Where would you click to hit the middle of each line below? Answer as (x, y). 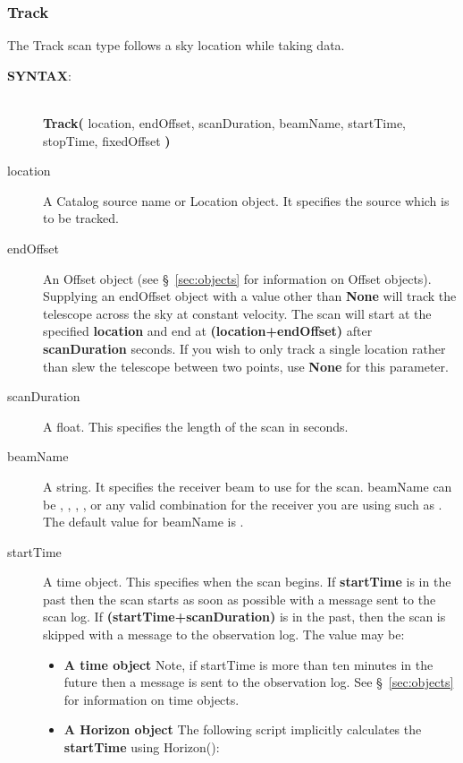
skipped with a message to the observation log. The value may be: (224, 634)
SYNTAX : (39, 75)
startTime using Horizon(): (142, 747)
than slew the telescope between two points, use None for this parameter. (246, 366)
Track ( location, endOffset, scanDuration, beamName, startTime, (225, 123)
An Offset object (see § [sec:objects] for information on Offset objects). (237, 278)
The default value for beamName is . (143, 522)
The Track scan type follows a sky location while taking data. (176, 45)
